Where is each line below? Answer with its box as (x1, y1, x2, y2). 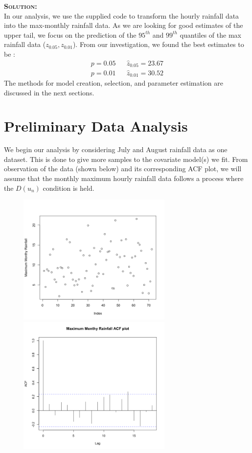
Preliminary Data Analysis (4, 116, 188, 136)
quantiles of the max (180, 29, 241, 40)
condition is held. (43, 182, 94, 193)
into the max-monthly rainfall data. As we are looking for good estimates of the (4, 20, 243, 30)
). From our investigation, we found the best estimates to (72, 39, 244, 49)
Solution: (4, 1, 37, 11)
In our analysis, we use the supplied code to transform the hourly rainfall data (4, 10, 239, 21)
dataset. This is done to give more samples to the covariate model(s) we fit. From (4, 154, 248, 164)
